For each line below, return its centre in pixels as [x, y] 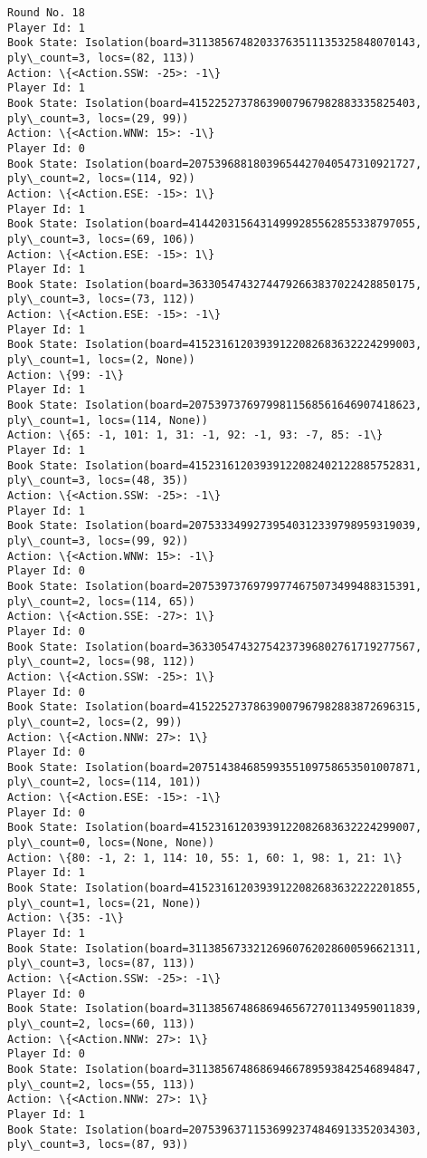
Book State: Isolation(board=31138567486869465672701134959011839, [215, 1009]
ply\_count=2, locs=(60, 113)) [101, 1023]
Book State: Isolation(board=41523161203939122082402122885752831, [215, 465]
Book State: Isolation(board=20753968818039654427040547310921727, [215, 164]
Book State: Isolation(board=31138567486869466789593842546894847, [215, 1069]
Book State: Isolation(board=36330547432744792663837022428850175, [215, 284]
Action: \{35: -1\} [66, 918]
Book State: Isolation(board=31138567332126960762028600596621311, [215, 948]
